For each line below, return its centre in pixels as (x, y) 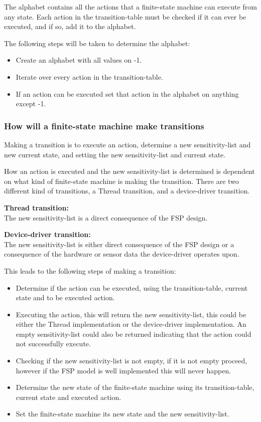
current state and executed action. (69, 397)
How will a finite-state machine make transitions (104, 126)
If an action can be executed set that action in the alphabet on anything (127, 93)
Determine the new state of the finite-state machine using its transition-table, (135, 387)
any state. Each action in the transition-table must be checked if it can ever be (125, 16)
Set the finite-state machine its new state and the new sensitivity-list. (122, 414)
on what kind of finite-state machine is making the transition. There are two (121, 181)
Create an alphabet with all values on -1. (79, 60)
